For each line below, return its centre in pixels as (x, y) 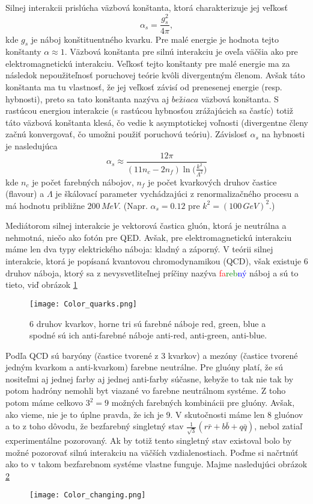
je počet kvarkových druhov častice (212, 182)
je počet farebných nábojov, (83, 182)
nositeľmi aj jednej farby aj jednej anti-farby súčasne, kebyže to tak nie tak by (150, 378)
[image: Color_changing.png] (88, 495)
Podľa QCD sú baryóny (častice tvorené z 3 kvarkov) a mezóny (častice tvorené (152, 355)
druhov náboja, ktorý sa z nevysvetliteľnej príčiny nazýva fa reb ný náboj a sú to (152, 272)
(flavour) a (25, 194)
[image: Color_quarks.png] (83, 304)
